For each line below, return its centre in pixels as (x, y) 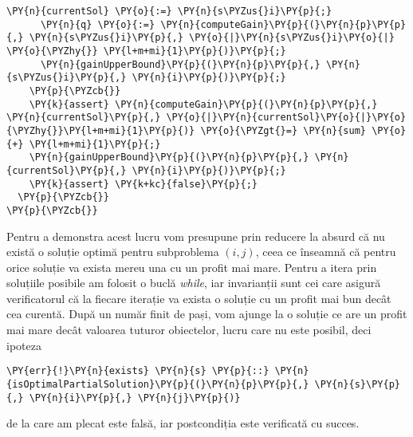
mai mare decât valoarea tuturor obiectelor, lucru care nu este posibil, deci (189, 330)
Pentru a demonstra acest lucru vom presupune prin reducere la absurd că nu (196, 236)
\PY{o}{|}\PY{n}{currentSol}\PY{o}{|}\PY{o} (286, 118)
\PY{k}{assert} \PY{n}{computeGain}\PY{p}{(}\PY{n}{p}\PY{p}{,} (203, 104)
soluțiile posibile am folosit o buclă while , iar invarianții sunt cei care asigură (194, 283)
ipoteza (24, 345)
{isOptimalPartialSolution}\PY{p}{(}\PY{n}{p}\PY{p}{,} (158, 384)
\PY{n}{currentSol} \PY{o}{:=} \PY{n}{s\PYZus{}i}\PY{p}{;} (169, 11)
